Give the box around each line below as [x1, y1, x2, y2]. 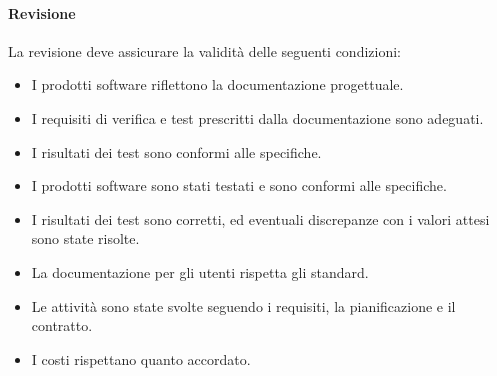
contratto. [31, 315, 93, 336]
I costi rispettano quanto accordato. [31, 348, 251, 369]
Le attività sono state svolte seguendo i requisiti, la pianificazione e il [31, 295, 456, 316]
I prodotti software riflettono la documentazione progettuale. [31, 74, 404, 95]
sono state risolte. [31, 228, 140, 249]
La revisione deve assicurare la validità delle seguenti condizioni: [8, 40, 401, 61]
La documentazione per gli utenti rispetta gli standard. [31, 261, 369, 282]
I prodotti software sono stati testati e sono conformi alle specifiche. [31, 175, 447, 196]
